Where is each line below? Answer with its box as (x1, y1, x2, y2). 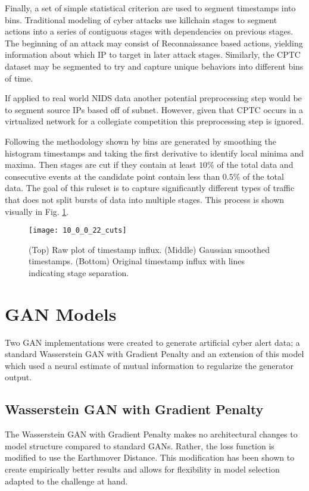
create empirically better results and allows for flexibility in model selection (5, 463, 280, 476)
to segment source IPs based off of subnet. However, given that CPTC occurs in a (5, 103, 304, 115)
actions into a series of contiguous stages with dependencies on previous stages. (5, 25, 294, 37)
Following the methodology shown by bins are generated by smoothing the (5, 135, 276, 147)
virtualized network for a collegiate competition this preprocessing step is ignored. (5, 115, 304, 127)
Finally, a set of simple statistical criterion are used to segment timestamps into (5, 2, 296, 14)
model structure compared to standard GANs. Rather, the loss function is (5, 439, 274, 452)
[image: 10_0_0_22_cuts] (29, 226, 127, 235)
